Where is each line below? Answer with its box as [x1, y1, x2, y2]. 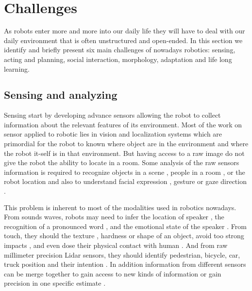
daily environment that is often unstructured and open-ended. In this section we [4, 35, 243, 45]
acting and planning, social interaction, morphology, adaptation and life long [4, 54, 232, 64]
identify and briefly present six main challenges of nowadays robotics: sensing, [4, 45, 235, 55]
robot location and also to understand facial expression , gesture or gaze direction [4, 176, 247, 186]
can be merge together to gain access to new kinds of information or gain [4, 268, 221, 278]
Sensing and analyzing [4, 87, 118, 102]
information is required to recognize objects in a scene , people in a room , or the [4, 167, 245, 177]
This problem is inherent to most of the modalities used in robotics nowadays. [4, 202, 236, 212]
